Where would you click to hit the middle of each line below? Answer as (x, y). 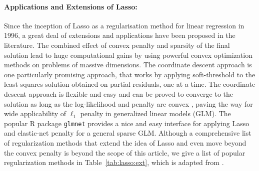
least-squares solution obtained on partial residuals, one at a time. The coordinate (130, 84)
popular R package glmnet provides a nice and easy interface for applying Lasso (127, 123)
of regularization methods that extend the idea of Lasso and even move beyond (125, 142)
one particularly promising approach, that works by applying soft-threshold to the (130, 74)
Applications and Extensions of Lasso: (71, 6)
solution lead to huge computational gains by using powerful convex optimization (128, 55)
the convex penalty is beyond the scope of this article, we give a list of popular (125, 152)
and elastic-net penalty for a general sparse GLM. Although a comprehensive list (128, 133)
